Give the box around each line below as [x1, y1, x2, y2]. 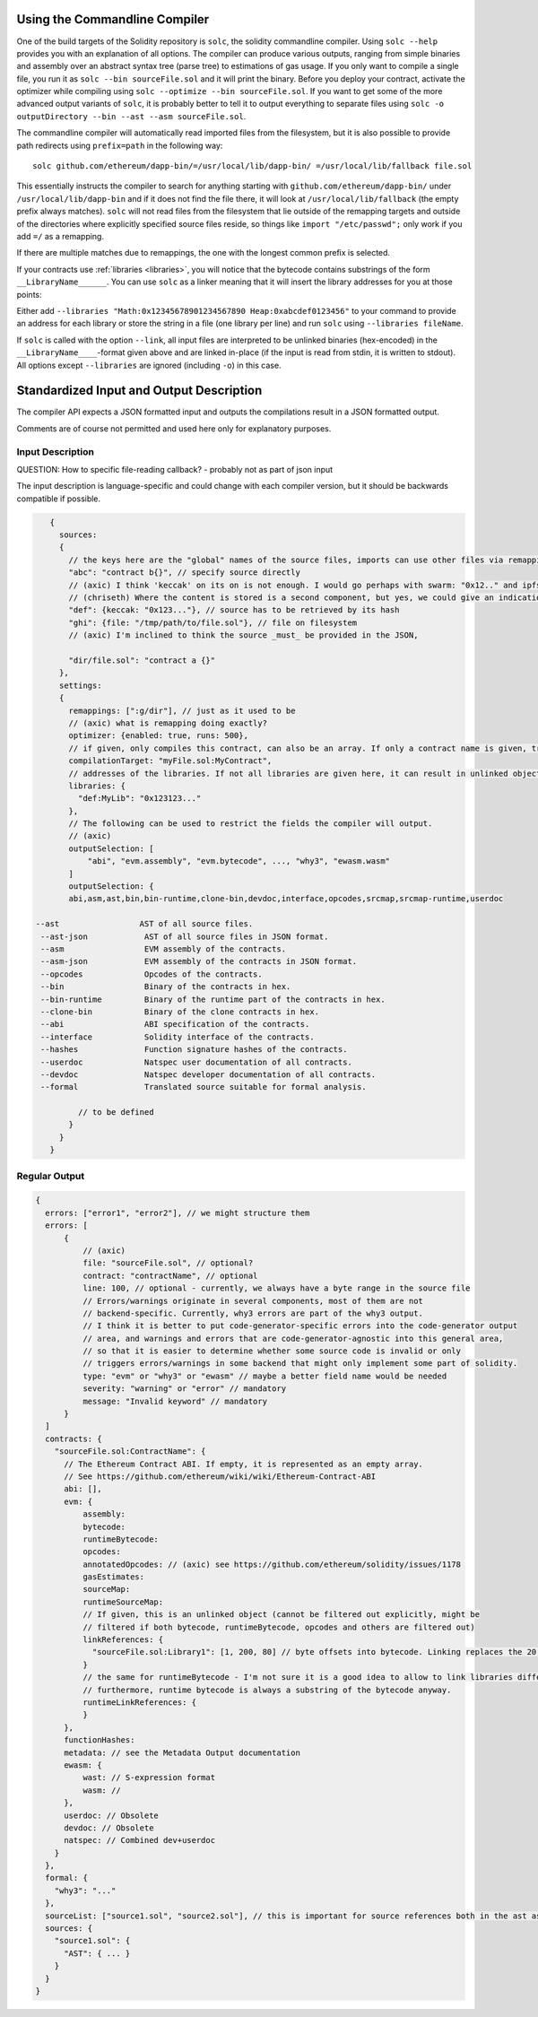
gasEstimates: [82, 1572, 145, 1582]
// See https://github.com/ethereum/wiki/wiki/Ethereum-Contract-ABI [64, 1471, 377, 1482]
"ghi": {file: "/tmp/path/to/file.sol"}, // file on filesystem [68, 617, 358, 628]
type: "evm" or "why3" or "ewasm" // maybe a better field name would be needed [82, 1370, 447, 1381]
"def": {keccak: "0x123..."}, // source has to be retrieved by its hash [68, 605, 400, 615]
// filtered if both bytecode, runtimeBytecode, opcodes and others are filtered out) [82, 1621, 475, 1632]
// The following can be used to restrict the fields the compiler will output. [68, 819, 433, 829]
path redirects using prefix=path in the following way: [16, 140, 223, 151]
